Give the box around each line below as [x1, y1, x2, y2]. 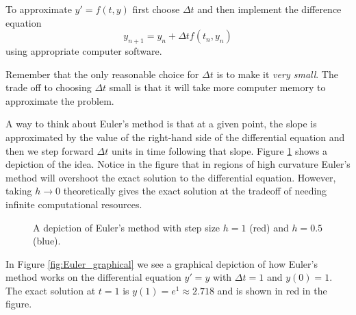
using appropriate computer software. [5, 43, 162, 58]
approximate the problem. [5, 93, 114, 108]
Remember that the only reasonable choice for [5, 66, 199, 81]
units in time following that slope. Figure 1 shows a [111, 143, 328, 157]
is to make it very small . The [216, 66, 338, 81]
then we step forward [5, 143, 94, 157]
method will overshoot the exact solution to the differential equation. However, [5, 170, 336, 184]
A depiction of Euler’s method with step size [33, 220, 220, 234]
